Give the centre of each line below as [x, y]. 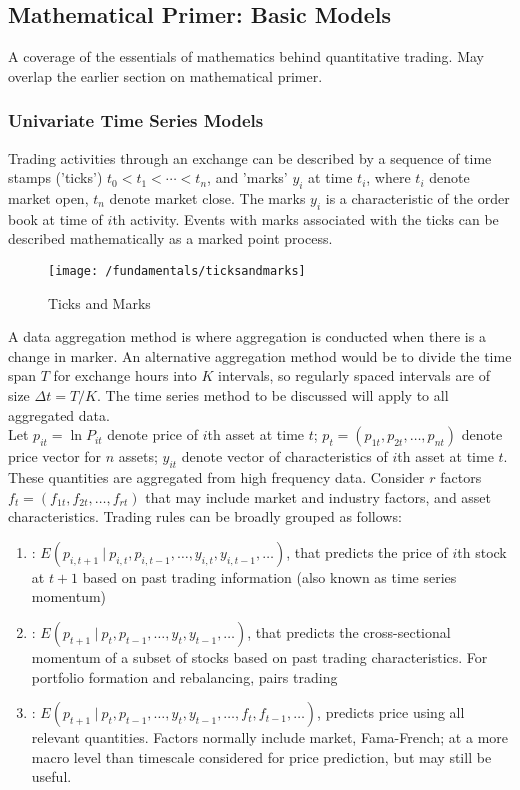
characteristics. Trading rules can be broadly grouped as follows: [205, 516]
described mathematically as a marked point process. [170, 238]
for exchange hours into [125, 375]
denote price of [152, 434]
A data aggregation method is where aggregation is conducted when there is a [247, 336]
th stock [482, 551]
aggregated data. [59, 414]
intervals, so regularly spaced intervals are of [354, 375]
